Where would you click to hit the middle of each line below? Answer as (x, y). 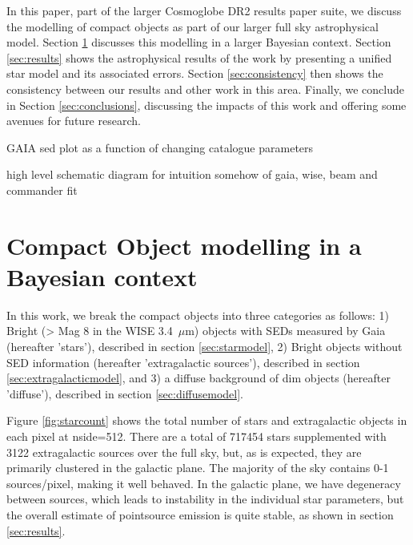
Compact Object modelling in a (184, 245)
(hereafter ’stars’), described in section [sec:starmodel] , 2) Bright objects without (204, 347)
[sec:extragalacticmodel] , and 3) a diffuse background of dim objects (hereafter (198, 378)
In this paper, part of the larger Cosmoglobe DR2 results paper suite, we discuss (204, 10)
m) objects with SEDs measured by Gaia (285, 331)
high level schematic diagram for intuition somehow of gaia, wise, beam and (192, 174)
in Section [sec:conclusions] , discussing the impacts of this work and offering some (206, 105)
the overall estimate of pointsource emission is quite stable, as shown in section (200, 514)
